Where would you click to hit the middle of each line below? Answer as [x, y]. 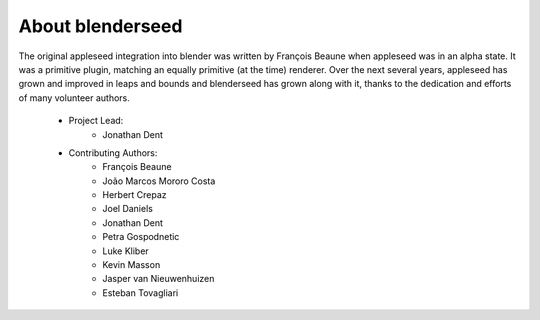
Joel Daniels [128, 209]
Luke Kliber [125, 251]
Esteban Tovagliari [140, 292]
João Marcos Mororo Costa [159, 181]
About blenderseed [100, 26]
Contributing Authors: [113, 152]
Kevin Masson [131, 265]
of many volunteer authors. [74, 97]
